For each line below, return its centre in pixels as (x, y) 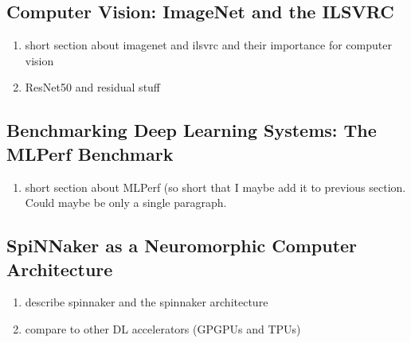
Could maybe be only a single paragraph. (126, 203)
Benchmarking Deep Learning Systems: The (192, 130)
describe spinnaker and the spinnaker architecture (147, 302)
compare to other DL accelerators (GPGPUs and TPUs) (163, 328)
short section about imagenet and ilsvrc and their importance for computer (208, 45)
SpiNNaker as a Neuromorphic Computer (182, 246)
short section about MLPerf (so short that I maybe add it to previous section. (215, 187)
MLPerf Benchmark (90, 153)
